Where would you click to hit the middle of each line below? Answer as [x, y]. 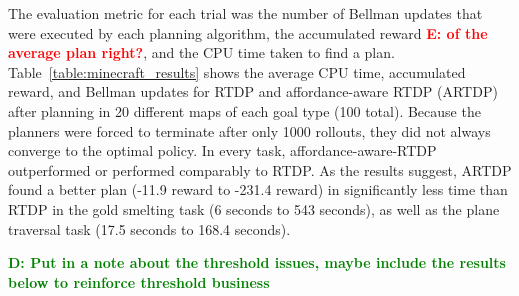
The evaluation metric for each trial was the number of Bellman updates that [245, 13]
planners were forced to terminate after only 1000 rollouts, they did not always [249, 130]
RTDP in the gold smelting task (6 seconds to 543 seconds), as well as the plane [254, 208]
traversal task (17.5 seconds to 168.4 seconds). [149, 228]
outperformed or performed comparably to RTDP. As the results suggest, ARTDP [260, 169]
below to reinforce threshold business [139, 281]
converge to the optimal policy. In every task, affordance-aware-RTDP [222, 150]
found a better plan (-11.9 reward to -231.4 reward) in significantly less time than [258, 189]
